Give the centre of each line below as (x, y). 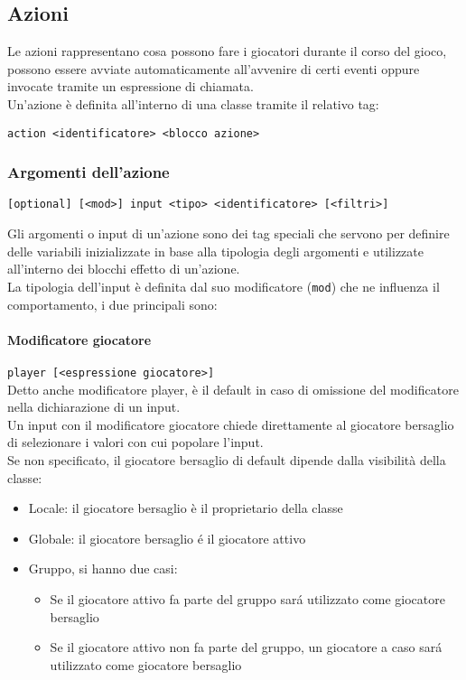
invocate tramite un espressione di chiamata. (130, 86)
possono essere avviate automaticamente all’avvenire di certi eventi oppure (214, 68)
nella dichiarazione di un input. (94, 407)
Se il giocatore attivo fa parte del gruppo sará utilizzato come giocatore (247, 598)
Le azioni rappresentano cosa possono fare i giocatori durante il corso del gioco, (227, 51)
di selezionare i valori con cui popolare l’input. (135, 442)
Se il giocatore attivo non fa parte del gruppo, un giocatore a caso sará (246, 647)
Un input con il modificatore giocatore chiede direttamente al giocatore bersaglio (231, 424)
